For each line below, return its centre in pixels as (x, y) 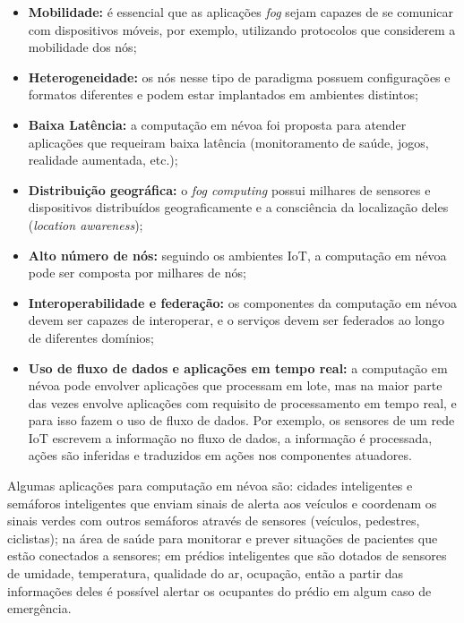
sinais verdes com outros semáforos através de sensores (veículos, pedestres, (214, 521)
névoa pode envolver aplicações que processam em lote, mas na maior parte (235, 385)
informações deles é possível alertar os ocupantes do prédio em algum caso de (219, 590)
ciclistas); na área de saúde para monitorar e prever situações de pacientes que (223, 538)
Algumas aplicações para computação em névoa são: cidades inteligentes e (210, 486)
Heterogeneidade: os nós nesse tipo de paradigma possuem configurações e (239, 77)
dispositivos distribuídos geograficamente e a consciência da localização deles (238, 207)
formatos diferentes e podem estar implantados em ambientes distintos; (223, 94)
